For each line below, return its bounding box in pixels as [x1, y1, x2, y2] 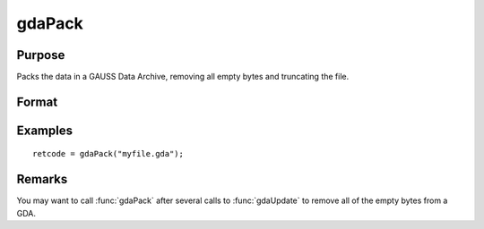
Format [16, 94, 58, 109]
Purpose [16, 47, 65, 63]
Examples [16, 123, 73, 138]
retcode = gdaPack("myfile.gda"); [32, 148, 184, 159]
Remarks [16, 172, 68, 187]
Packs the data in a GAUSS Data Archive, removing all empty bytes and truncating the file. [16, 72, 350, 82]
